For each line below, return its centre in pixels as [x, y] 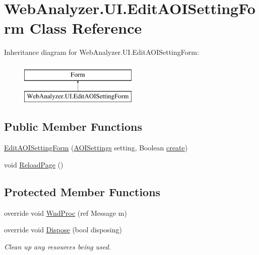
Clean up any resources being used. [58, 246]
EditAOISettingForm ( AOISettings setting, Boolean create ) [96, 148]
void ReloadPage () [34, 164]
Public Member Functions [73, 126]
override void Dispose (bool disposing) [63, 230]
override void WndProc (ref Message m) [66, 212]
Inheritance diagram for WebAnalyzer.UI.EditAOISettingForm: [102, 52]
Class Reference [86, 28]
